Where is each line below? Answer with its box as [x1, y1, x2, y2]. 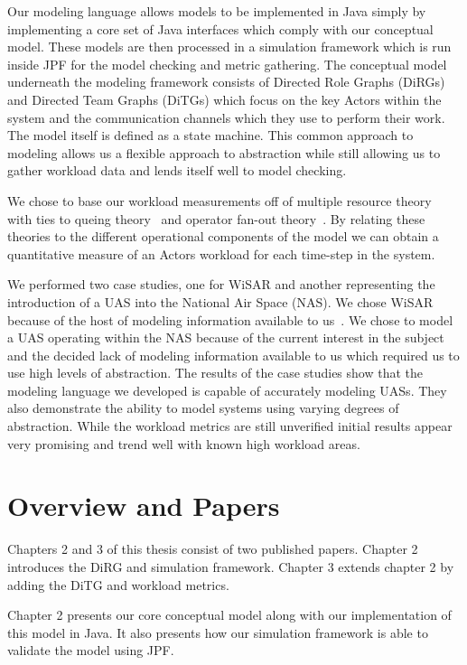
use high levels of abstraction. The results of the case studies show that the [7, 363, 423, 382]
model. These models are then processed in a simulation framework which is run [7, 37, 452, 56]
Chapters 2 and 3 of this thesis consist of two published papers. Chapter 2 [7, 539, 418, 558]
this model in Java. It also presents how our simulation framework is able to [7, 623, 428, 642]
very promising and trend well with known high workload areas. [7, 434, 360, 453]
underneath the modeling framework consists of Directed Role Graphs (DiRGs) [7, 72, 445, 91]
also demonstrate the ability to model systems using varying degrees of [7, 398, 399, 417]
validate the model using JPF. [7, 641, 174, 660]
